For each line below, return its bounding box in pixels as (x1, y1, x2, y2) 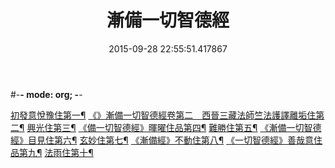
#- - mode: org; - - (10, 88, 83, 100)
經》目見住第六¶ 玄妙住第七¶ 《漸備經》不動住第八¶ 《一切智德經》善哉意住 (10, 134, 323, 146)
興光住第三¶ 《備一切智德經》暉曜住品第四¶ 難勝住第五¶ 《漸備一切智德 (26, 121, 322, 133)
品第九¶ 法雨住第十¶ (10, 146, 94, 158)
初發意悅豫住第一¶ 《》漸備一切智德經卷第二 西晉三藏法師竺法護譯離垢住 (10, 109, 317, 121)
